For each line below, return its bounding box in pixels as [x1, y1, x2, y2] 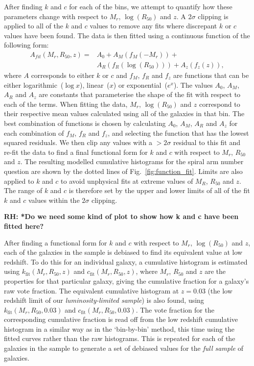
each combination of [4, 127, 64, 138]
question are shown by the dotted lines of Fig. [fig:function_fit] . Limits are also [4, 166, 243, 176]
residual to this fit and [173, 137, 241, 147]
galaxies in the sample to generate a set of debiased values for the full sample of [4, 343, 243, 353]
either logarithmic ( [4, 79, 64, 90]
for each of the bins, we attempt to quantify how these [69, 1, 232, 11]
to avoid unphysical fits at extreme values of [61, 175, 193, 186]
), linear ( [80, 79, 110, 90]
